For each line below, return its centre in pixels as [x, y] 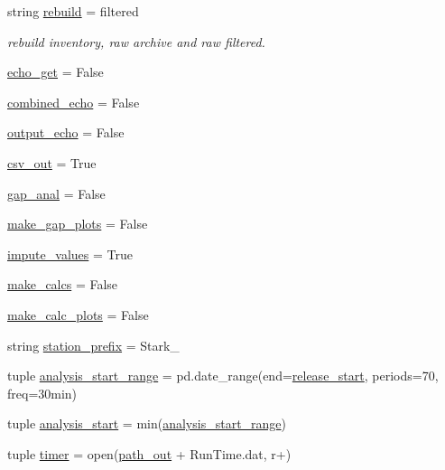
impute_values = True [70, 254]
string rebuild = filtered [73, 11]
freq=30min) [42, 393]
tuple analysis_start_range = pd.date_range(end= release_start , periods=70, [223, 376]
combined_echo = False [74, 102]
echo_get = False [56, 72]
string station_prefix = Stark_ [93, 345]
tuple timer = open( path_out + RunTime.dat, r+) [149, 453]
